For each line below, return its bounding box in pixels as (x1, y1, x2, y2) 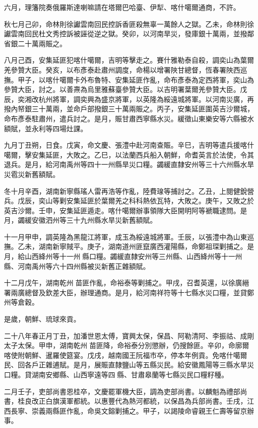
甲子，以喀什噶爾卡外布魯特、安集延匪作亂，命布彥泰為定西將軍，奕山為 (17, 74, 254, 85)
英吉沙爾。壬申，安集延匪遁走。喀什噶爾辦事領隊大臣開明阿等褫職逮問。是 (4, 205, 247, 215)
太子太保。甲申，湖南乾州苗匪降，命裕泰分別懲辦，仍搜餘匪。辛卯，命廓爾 (4, 340, 249, 350)
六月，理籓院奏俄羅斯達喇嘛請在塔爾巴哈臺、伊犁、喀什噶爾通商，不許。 (4, 2, 240, 12)
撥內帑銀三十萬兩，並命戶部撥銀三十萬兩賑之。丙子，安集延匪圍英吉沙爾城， (4, 103, 254, 114)
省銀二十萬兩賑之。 (4, 38, 66, 48)
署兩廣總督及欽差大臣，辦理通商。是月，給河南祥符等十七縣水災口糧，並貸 (4, 287, 247, 297)
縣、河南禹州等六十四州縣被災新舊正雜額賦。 (4, 260, 150, 271)
